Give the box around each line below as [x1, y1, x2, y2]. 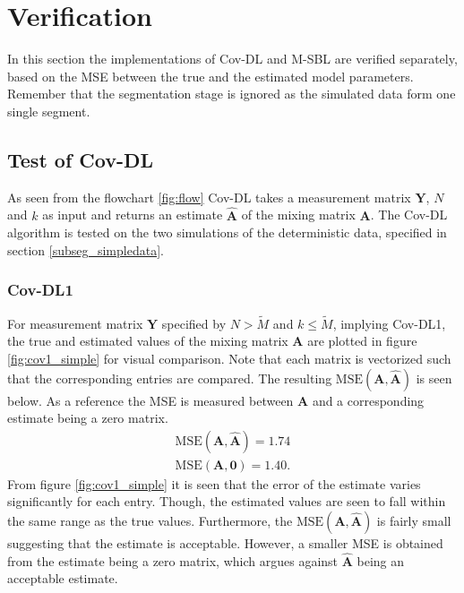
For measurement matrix [7, 314, 143, 332]
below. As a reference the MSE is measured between [7, 391, 294, 409]
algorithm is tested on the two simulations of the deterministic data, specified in [7, 223, 447, 242]
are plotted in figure [307, 331, 417, 350]
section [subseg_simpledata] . [7, 240, 164, 259]
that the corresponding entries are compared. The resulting [7, 368, 332, 387]
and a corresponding [312, 391, 425, 409]
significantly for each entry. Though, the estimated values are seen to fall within [7, 492, 446, 511]
